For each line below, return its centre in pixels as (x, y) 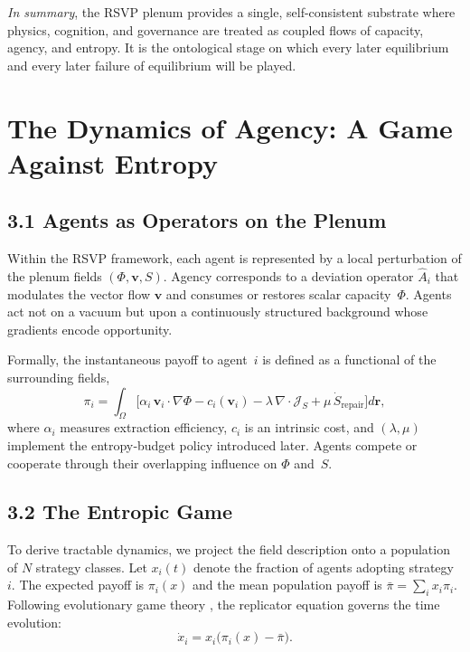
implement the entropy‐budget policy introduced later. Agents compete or (212, 444)
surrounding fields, (59, 377)
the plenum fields (55, 275)
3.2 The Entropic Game (120, 511)
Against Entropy (113, 162)
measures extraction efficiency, (144, 427)
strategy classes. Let (91, 567)
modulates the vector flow (79, 293)
